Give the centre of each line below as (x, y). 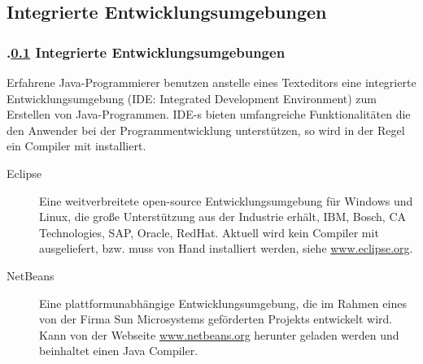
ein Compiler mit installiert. (76, 146)
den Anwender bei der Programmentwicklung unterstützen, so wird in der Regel (206, 130)
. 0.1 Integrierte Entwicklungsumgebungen (146, 52)
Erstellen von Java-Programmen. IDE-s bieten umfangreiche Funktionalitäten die (209, 114)
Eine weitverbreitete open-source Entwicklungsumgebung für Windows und (226, 200)
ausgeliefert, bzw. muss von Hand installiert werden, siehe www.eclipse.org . (226, 248)
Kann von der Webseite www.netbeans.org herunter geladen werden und (219, 334)
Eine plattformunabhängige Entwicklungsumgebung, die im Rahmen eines (223, 303)
